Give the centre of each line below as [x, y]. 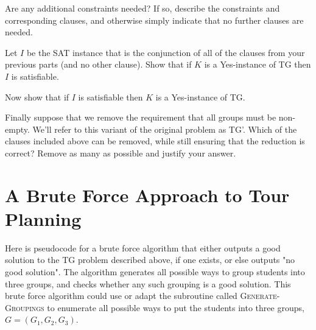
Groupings [25, 307]
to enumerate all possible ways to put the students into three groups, [176, 307]
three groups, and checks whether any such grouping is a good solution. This [148, 283]
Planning [43, 218]
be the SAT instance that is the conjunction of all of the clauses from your [166, 52]
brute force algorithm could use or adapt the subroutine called [121, 296]
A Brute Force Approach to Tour [147, 195]
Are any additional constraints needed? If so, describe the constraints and [142, 8]
